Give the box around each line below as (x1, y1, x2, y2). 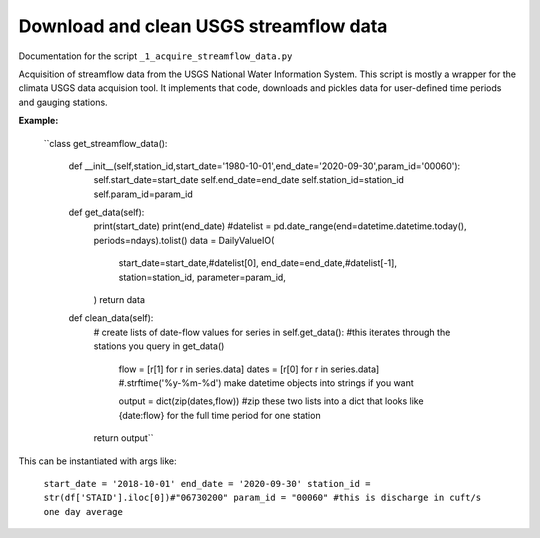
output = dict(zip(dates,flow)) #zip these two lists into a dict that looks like (118, 395, 424, 407)
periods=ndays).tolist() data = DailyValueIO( (93, 234, 275, 246)
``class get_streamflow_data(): (43, 137, 168, 149)
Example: (18, 115, 59, 127)
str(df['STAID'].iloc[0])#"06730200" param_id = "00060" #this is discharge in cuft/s (43, 492, 482, 504)
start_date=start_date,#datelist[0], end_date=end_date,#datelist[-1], (118, 257, 397, 269)
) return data (93, 294, 145, 306)
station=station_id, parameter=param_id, (118, 271, 287, 283)
